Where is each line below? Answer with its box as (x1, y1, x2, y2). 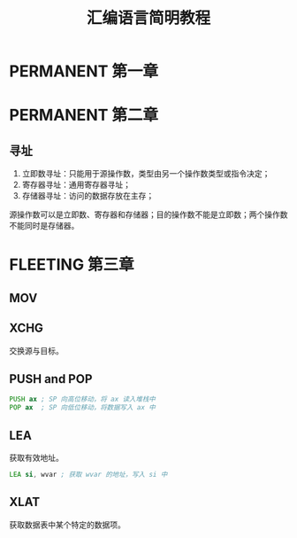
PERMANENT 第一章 (9, 61, 159, 82)
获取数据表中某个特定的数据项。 (9, 519, 126, 530)
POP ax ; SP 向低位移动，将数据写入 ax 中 (9, 403, 156, 412)
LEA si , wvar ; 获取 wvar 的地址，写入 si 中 (9, 470, 168, 479)
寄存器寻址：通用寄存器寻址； (21, 179, 131, 191)
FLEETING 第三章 (9, 254, 134, 275)
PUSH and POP (9, 371, 93, 386)
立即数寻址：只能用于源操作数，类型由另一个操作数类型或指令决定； (21, 168, 270, 179)
